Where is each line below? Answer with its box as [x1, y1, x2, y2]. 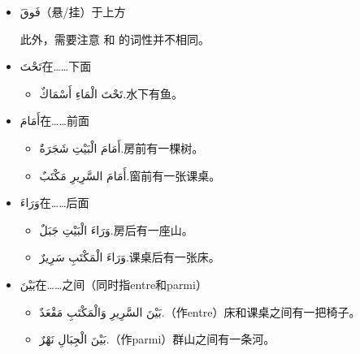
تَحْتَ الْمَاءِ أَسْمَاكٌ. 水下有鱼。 [39, 84, 184, 101]
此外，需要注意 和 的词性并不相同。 [20, 30, 210, 47]
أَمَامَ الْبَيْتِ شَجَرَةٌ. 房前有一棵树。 [39, 139, 204, 156]
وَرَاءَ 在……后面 [20, 194, 89, 211]
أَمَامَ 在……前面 [20, 112, 89, 129]
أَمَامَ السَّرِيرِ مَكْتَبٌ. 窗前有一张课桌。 [39, 166, 221, 183]
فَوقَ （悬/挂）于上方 [20, 3, 126, 19]
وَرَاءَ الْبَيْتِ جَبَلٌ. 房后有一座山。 [39, 221, 193, 238]
